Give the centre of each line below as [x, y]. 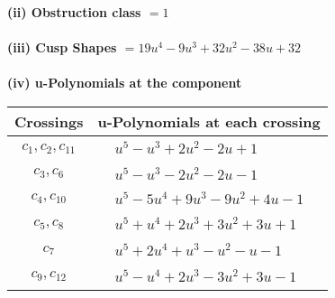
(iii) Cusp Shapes [62, 47]
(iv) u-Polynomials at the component [125, 83]
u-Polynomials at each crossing [209, 121]
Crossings [49, 121]
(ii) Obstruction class [74, 12]
